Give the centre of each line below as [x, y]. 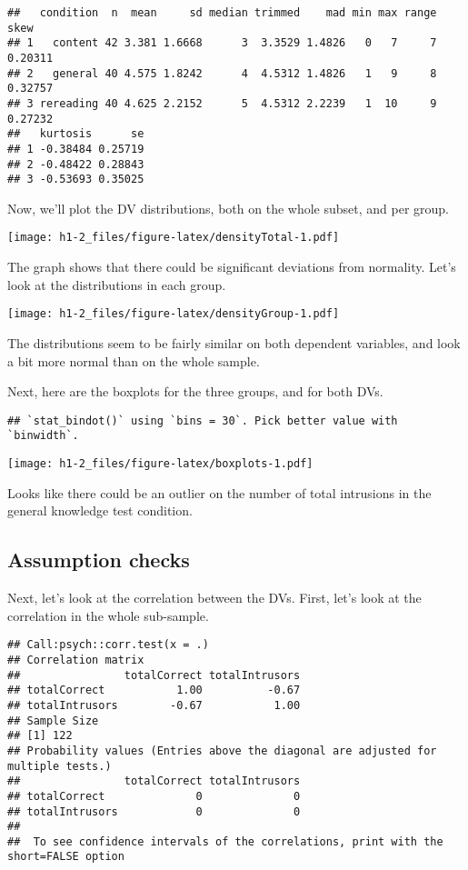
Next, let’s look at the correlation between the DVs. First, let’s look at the [214, 598]
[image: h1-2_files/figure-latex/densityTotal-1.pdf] [174, 238]
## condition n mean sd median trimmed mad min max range [222, 13]
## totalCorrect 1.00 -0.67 [154, 690]
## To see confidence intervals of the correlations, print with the [225, 841]
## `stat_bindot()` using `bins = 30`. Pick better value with [203, 420]
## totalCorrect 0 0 [154, 796]
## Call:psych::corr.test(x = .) [108, 645]
